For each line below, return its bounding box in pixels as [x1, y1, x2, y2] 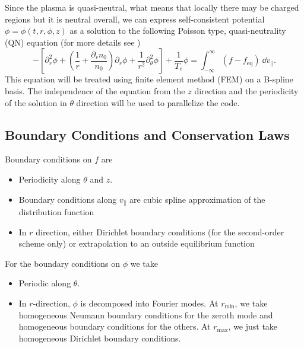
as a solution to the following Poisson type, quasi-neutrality [69, 24, 286, 37]
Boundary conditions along [18, 193, 117, 205]
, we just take [228, 320, 278, 333]
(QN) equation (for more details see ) [5, 36, 141, 48]
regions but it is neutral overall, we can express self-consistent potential [5, 12, 265, 25]
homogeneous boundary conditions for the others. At [18, 320, 211, 333]
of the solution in [5, 96, 67, 108]
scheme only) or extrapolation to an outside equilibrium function [18, 237, 255, 250]
